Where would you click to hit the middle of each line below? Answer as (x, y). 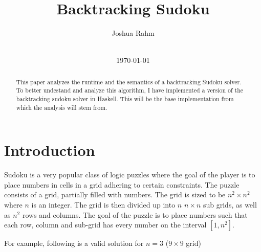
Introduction (50, 150)
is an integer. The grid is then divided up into (103, 205)
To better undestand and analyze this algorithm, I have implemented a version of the (130, 90)
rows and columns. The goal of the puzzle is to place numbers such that (135, 214)
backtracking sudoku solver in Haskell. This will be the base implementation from (125, 99)
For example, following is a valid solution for (74, 243)
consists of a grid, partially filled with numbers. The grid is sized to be (115, 194)
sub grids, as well (230, 205)
